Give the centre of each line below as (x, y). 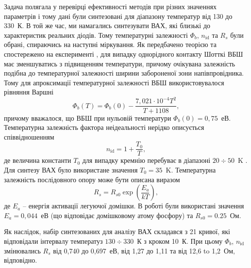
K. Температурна (191, 169)
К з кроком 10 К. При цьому (180, 241)
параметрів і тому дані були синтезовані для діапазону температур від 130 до (118, 16)
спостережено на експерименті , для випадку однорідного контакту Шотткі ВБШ (124, 54)
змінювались (22, 250)
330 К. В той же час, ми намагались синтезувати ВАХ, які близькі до (107, 25)
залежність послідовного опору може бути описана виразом (92, 179)
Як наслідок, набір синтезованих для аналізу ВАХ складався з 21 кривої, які (117, 231)
